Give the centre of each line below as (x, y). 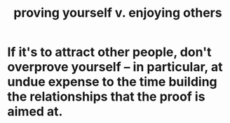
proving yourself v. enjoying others (118, 13)
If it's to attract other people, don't (109, 52)
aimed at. (35, 111)
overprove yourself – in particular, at (115, 67)
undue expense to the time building (112, 82)
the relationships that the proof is (106, 97)
